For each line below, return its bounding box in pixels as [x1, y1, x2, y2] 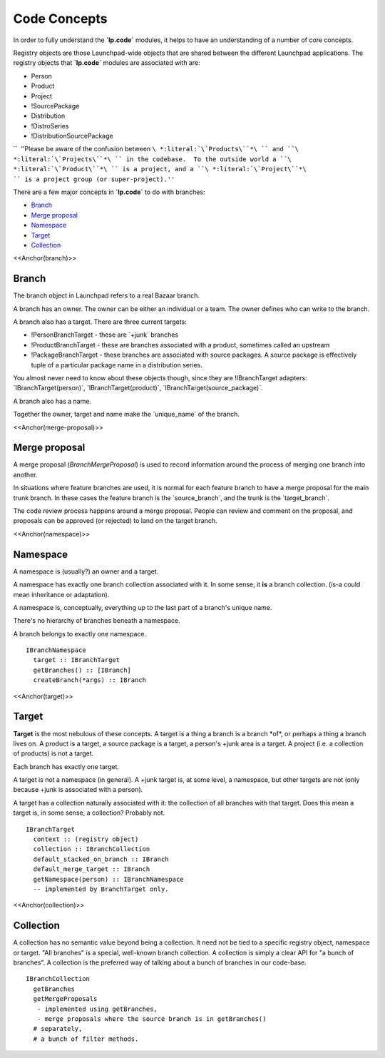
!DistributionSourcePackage [31, 132, 113, 141]
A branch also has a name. [13, 397, 92, 405]
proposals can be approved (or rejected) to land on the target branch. [13, 517, 217, 525]
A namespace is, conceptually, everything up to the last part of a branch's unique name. [13, 603, 272, 611]
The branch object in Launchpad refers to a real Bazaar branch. [13, 291, 200, 300]
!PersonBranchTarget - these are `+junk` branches [31, 330, 178, 339]
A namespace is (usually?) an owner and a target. [13, 567, 159, 576]
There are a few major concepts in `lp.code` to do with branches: [13, 188, 205, 196]
